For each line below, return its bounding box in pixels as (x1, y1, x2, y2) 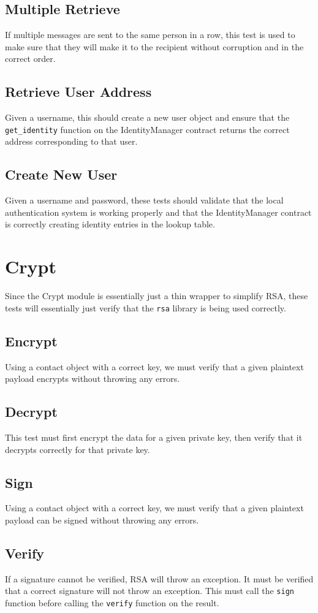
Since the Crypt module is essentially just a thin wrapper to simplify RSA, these (5, 289, 308, 302)
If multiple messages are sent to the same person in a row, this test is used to (5, 28, 295, 41)
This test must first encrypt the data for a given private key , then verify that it (5, 430, 303, 443)
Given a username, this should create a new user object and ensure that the (5, 111, 290, 124)
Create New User (5, 165, 118, 184)
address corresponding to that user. (5, 135, 138, 148)
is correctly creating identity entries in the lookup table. (5, 218, 215, 230)
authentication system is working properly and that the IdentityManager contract (5, 205, 312, 218)
